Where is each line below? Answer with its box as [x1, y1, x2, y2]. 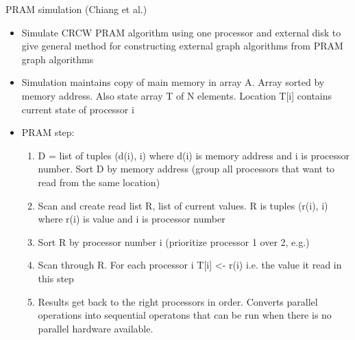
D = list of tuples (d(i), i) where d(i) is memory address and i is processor [38, 148, 350, 162]
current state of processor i [21, 102, 134, 116]
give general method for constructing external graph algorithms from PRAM [21, 38, 343, 53]
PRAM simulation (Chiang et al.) [5, 2, 147, 16]
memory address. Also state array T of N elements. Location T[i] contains [21, 88, 332, 102]
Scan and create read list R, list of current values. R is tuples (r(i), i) [38, 198, 328, 212]
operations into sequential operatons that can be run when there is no [38, 308, 332, 322]
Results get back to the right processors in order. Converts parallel [38, 294, 318, 308]
